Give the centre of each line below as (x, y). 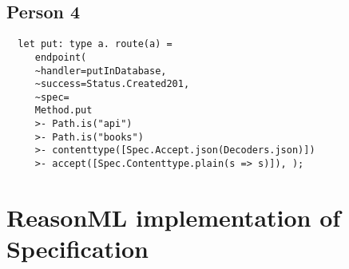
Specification (77, 249)
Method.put (63, 111)
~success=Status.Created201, (112, 84)
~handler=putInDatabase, (101, 71)
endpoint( (61, 57)
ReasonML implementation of (174, 217)
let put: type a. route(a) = (95, 44)
